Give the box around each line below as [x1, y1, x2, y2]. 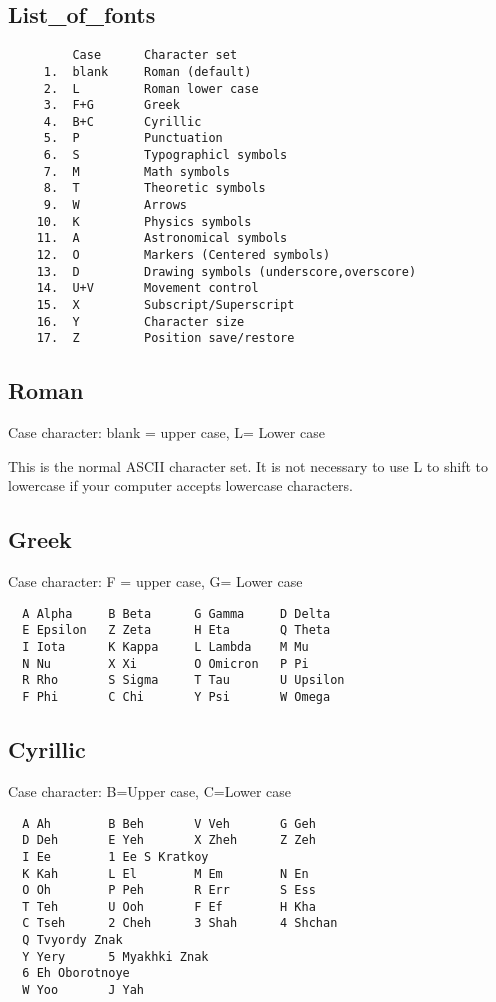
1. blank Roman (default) [43, 64, 252, 79]
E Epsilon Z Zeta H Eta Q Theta [22, 623, 331, 638]
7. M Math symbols [43, 164, 230, 179]
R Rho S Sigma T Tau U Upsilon [22, 673, 345, 688]
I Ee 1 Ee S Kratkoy [22, 849, 209, 864]
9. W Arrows [43, 198, 187, 213]
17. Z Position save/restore [36, 331, 295, 346]
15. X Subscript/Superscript [36, 298, 295, 313]
